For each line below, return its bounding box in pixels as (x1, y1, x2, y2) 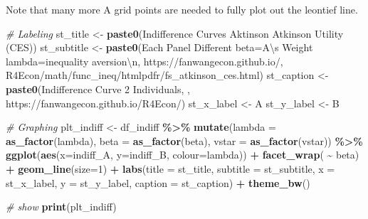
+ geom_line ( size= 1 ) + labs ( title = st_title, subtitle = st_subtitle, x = (6, 161, 335, 176)
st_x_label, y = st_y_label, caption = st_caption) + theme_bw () (6, 175, 310, 190)
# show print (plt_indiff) (6, 199, 117, 214)
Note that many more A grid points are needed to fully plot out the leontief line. (6, 2, 358, 16)
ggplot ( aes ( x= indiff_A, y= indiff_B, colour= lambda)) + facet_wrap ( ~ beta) (6, 147, 359, 162)
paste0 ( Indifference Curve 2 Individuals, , (6, 81, 190, 96)
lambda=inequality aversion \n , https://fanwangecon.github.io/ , (6, 53, 283, 68)
